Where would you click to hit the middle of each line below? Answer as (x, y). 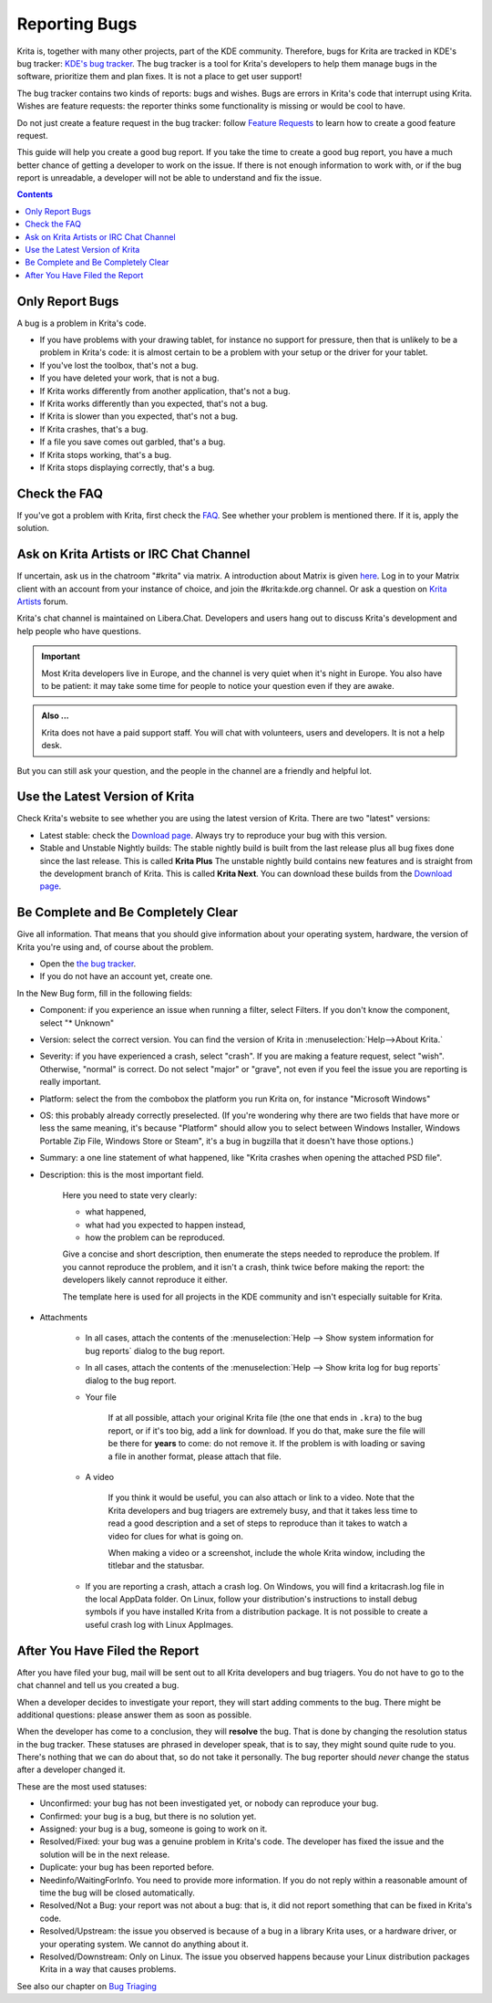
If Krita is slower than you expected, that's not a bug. (139, 416)
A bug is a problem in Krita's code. (82, 323)
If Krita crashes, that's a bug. (94, 429)
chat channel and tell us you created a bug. (98, 1685)
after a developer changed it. (71, 1769)
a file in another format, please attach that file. (195, 1456)
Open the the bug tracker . (88, 964)
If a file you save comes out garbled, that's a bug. (133, 442)
